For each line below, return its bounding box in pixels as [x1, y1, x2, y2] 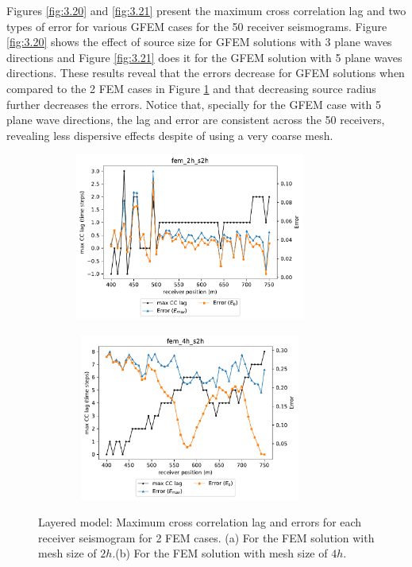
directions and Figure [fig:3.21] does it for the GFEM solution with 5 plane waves [6, 49, 402, 65]
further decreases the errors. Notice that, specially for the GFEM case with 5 [6, 95, 382, 112]
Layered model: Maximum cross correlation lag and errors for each [38, 514, 362, 530]
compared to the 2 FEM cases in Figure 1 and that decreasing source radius [6, 80, 376, 96]
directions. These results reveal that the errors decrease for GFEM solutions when [6, 64, 405, 81]
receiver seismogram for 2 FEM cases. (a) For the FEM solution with [38, 529, 375, 546]
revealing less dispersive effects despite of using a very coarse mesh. [6, 126, 333, 143]
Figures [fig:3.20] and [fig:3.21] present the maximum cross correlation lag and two [6, 2, 406, 18]
